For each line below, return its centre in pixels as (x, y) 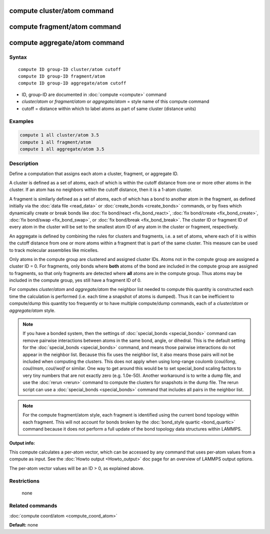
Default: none (24, 525)
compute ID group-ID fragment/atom (62, 76)
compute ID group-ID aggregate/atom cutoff (72, 83)
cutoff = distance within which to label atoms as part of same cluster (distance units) (109, 108)
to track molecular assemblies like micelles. (54, 250)
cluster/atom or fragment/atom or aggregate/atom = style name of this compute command (115, 101)
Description (24, 163)
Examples (21, 121)
